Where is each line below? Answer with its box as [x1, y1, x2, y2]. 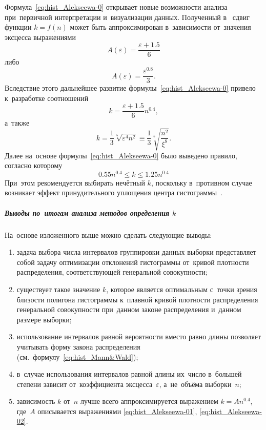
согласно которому [5, 160, 63, 171]
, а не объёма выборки [159, 378, 232, 389]
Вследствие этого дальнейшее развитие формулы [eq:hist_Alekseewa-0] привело [5, 83, 256, 93]
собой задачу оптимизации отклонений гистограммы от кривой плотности [16, 256, 249, 267]
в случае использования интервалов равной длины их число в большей [16, 368, 242, 379]
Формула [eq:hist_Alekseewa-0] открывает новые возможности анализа [5, 2, 228, 12]
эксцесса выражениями [5, 31, 76, 42]
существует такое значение [16, 283, 100, 294]
